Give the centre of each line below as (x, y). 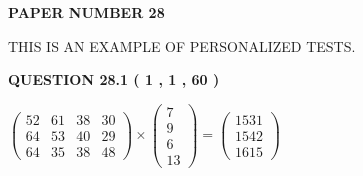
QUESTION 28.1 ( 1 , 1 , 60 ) (114, 79)
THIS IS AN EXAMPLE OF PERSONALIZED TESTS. (182, 45)
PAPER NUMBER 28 (86, 12)
